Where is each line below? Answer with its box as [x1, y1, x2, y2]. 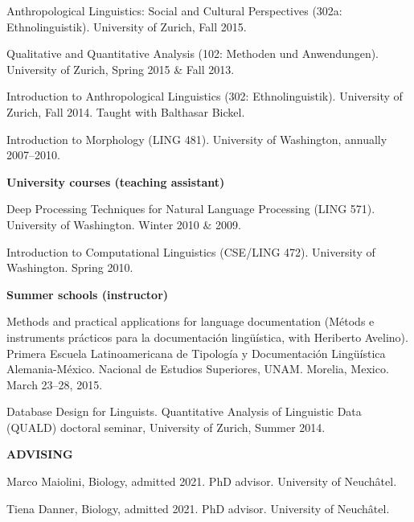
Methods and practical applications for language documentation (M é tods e [6, 313, 375, 330]
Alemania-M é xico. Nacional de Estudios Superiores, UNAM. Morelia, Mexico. [6, 360, 389, 377]
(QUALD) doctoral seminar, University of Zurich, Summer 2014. [6, 418, 326, 435]
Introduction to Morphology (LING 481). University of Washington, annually [6, 130, 387, 147]
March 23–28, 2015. [6, 376, 103, 393]
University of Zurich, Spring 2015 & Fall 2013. [6, 60, 235, 77]
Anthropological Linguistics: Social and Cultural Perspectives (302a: [6, 2, 342, 18]
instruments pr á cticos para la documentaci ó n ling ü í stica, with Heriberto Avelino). [6, 328, 408, 345]
